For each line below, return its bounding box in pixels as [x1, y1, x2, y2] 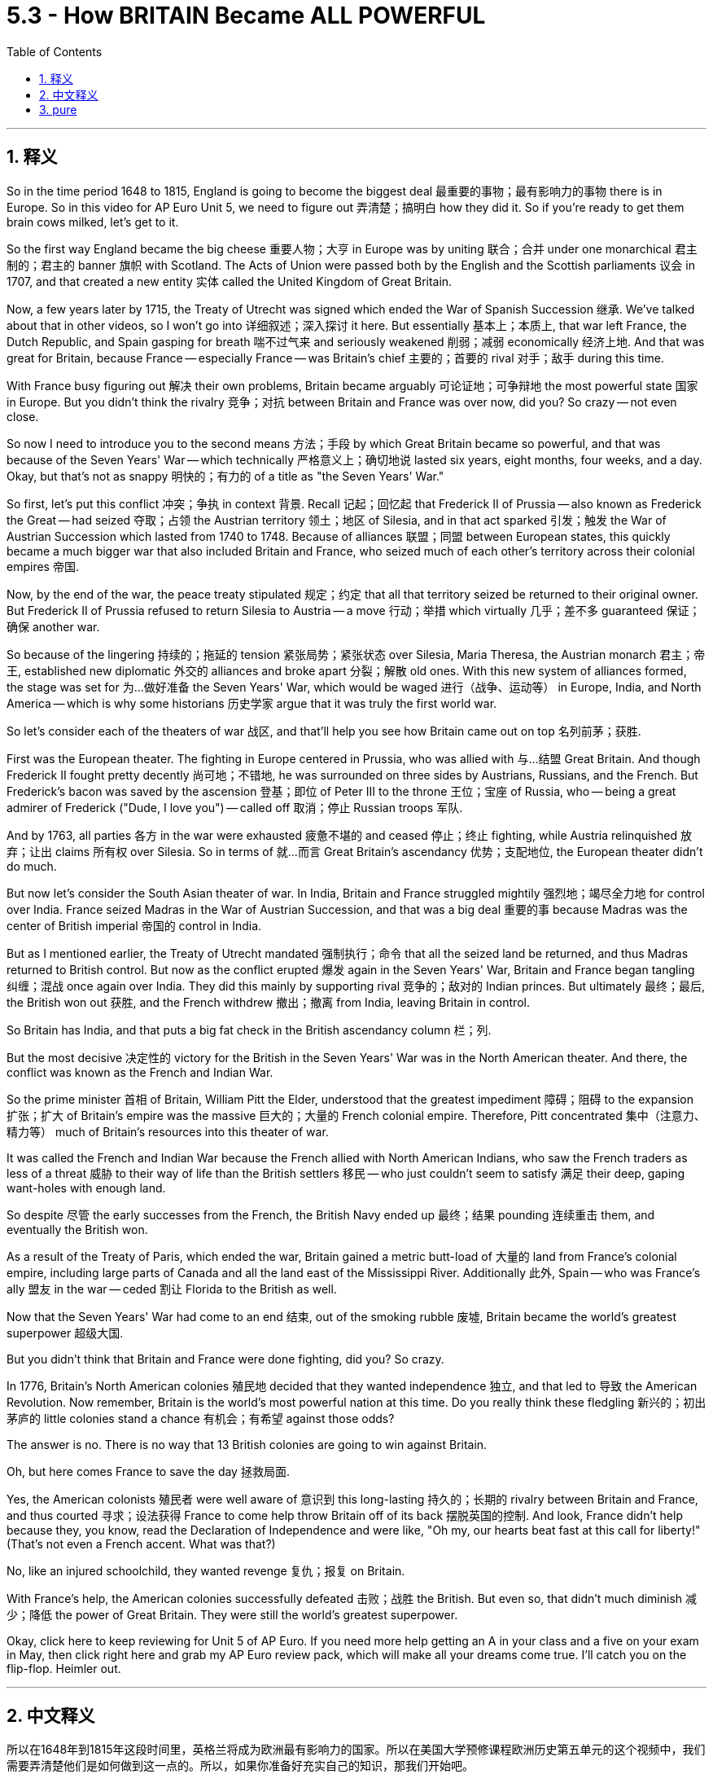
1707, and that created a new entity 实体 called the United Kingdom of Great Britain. [7, 274, 453, 288]
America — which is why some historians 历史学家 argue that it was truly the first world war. [7, 696, 497, 710]
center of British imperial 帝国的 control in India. [7, 918, 262, 933]
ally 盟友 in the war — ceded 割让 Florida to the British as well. [7, 1281, 337, 1296]
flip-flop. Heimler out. [7, 1661, 121, 1675]
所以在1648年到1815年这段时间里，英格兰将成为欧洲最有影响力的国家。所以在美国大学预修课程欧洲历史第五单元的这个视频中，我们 [7, 1742, 706, 1757]
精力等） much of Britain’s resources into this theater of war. [7, 1124, 329, 1139]
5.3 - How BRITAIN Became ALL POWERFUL [7, 2, 486, 29]
